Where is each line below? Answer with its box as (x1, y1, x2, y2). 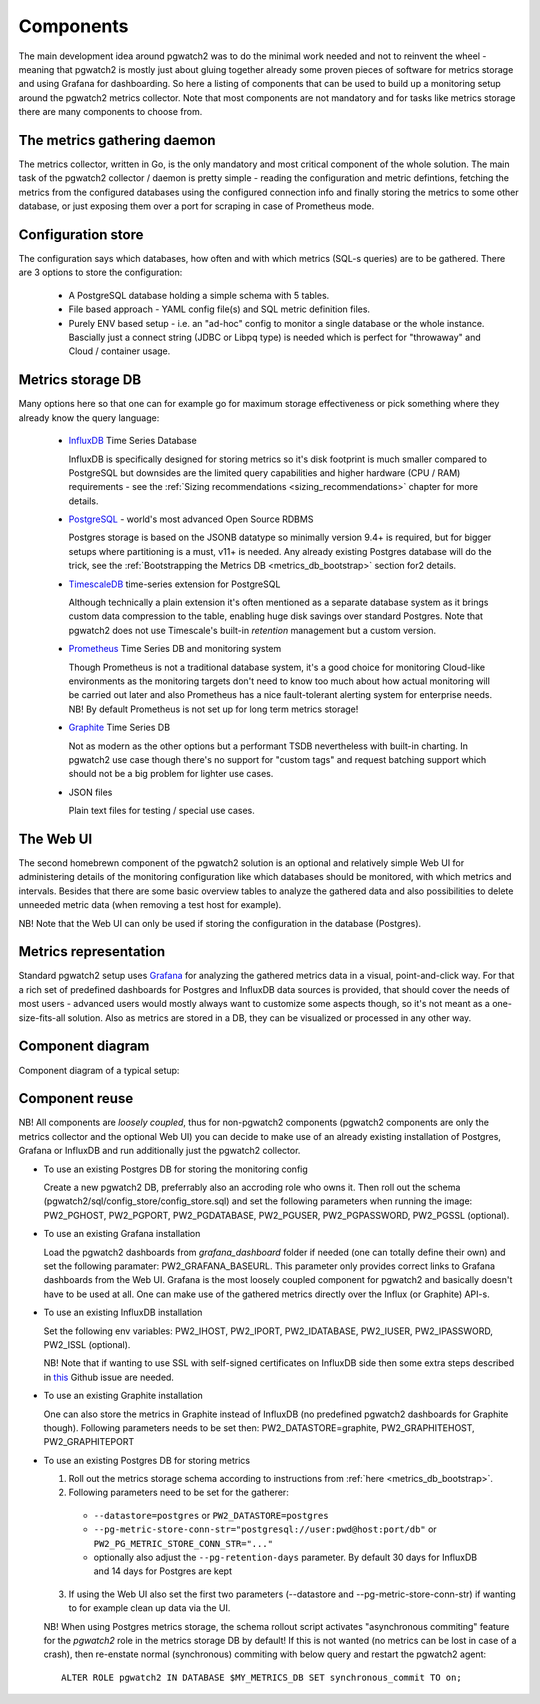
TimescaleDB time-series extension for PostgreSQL (68, 578, 281, 590)
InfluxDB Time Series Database (68, 435, 197, 447)
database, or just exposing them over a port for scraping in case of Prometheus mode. (18, 200, 375, 212)
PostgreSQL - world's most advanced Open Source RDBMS (68, 513, 314, 525)
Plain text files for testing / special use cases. (68, 805, 255, 817)
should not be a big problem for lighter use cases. (68, 768, 274, 780)
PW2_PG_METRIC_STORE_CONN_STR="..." (93, 1538, 274, 1549)
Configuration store (18, 226, 144, 243)
